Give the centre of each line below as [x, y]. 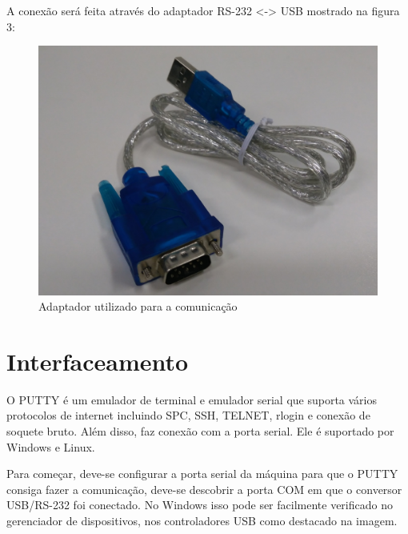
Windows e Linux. [51, 446]
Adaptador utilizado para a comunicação [138, 306]
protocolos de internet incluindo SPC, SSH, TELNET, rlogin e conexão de [188, 415]
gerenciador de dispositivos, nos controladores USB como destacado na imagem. [202, 521]
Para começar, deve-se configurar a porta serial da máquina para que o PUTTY [202, 474]
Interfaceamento [98, 361]
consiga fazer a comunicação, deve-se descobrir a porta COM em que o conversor [204, 489]
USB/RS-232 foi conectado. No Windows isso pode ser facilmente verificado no [200, 505]
